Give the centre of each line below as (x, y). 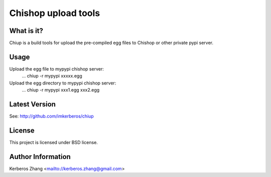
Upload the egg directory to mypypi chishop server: (63, 83)
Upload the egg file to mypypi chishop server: (56, 69)
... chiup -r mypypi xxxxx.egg (52, 76)
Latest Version (33, 104)
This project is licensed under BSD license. (53, 142)
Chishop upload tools (55, 13)
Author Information (40, 157)
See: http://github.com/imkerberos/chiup (51, 116)
